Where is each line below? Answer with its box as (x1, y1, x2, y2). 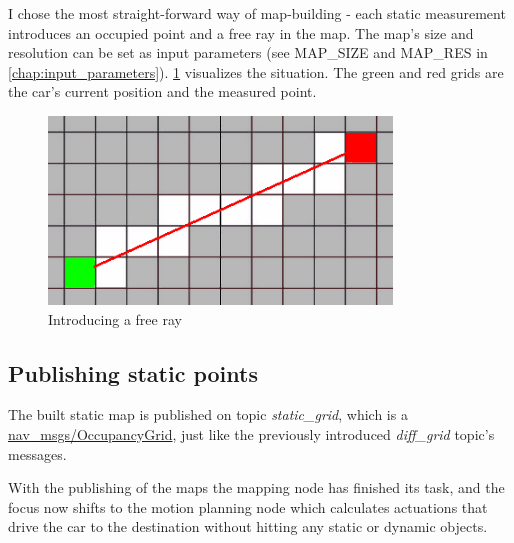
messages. (8, 443, 67, 464)
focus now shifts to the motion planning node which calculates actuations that (8, 496, 488, 517)
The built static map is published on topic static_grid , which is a (8, 404, 408, 425)
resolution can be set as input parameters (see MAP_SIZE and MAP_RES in (8, 42, 488, 63)
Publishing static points (8, 357, 258, 388)
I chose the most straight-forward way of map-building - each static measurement (8, 3, 506, 23)
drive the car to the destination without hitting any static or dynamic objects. (8, 516, 488, 537)
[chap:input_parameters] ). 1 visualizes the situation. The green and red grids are (8, 61, 504, 82)
